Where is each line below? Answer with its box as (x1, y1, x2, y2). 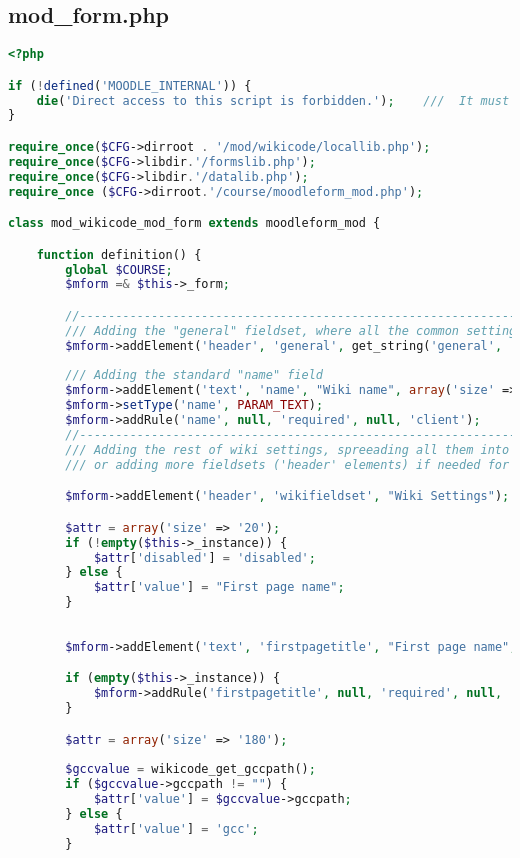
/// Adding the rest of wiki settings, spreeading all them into (65, 442, 510, 457)
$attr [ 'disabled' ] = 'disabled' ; (93, 550, 316, 565)
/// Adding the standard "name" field (65, 368, 323, 383)
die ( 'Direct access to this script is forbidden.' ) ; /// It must (36, 93, 510, 108)
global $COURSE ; (65, 262, 173, 277)
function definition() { (36, 247, 202, 262)
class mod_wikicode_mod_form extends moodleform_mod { (8, 216, 381, 231)
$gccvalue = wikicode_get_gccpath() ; (65, 762, 316, 777)
